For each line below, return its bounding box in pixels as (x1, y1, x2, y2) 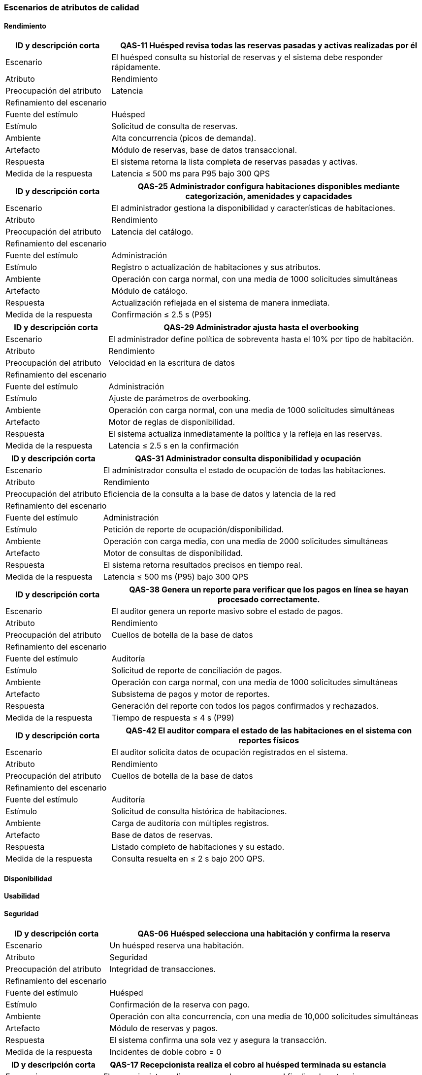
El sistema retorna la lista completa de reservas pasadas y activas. (111, 157, 358, 167)
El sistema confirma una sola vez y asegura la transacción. (109, 1035, 327, 1045)
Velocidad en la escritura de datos (108, 358, 235, 368)
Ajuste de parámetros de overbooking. (108, 393, 251, 404)
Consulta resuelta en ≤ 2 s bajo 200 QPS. (111, 854, 265, 864)
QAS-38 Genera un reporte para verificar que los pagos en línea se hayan (129, 585, 409, 595)
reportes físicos (238, 735, 299, 746)
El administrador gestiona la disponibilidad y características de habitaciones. (111, 203, 395, 213)
